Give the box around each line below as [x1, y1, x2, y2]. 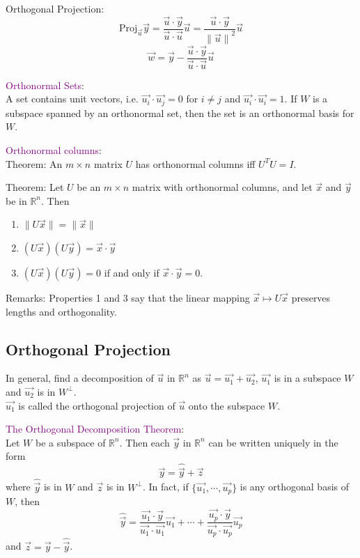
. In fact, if [142, 479, 189, 494]
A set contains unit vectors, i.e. [6, 91, 139, 106]
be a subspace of [35, 435, 106, 449]
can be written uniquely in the [208, 435, 338, 449]
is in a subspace [274, 371, 341, 385]
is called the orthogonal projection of [18, 398, 175, 412]
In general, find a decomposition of [6, 371, 154, 385]
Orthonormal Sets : [6, 77, 84, 92]
